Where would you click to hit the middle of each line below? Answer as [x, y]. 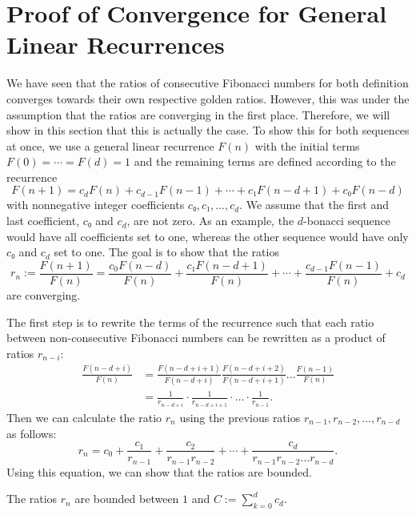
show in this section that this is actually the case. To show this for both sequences [208, 130]
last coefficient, [43, 221]
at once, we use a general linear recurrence [110, 145]
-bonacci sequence [347, 221]
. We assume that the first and [314, 205]
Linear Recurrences [116, 44]
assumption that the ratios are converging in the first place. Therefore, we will [198, 114]
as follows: [32, 433]
